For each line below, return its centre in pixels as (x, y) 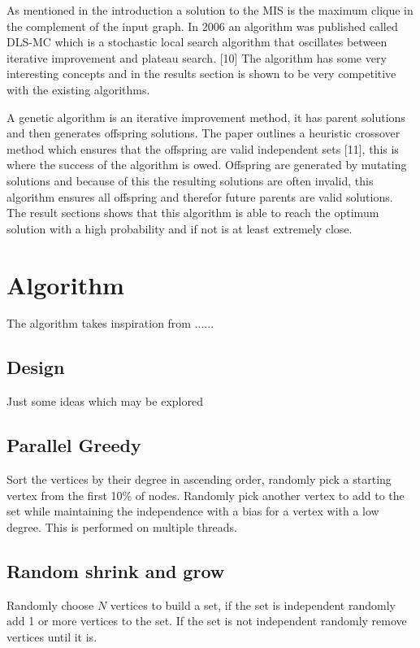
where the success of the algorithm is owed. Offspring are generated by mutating (207, 165)
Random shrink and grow (116, 570)
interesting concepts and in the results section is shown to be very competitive (201, 74)
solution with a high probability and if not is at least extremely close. (180, 228)
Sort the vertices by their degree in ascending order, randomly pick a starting (199, 479)
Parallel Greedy (74, 445)
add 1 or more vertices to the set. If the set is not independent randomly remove (207, 621)
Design (36, 367)
